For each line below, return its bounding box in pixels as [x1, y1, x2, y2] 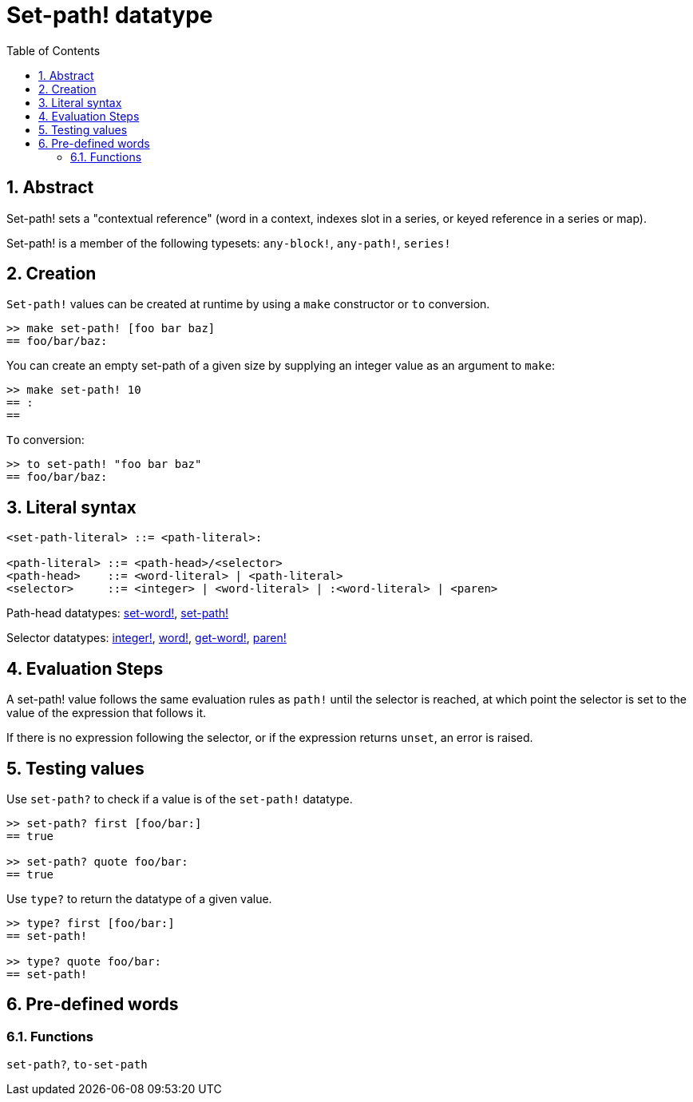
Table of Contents [6, 43, 101, 57]
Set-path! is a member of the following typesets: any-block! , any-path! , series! [6, 236, 451, 250]
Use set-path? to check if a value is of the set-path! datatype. [6, 791, 353, 806]
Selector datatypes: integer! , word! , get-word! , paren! [6, 631, 287, 645]
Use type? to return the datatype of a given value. [6, 891, 272, 906]
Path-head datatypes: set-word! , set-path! [6, 606, 229, 620]
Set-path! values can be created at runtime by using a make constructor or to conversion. [6, 297, 490, 311]
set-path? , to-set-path [6, 1057, 148, 1072]
